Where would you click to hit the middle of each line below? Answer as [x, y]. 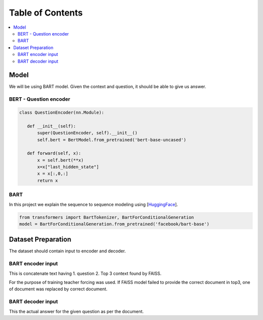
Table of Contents [46, 13]
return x [48, 180]
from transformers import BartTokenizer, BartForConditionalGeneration [107, 217]
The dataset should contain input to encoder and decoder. [67, 251]
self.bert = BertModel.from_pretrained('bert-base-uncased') [112, 140]
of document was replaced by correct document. [58, 289]
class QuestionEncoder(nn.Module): [62, 112]
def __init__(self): [52, 126]
